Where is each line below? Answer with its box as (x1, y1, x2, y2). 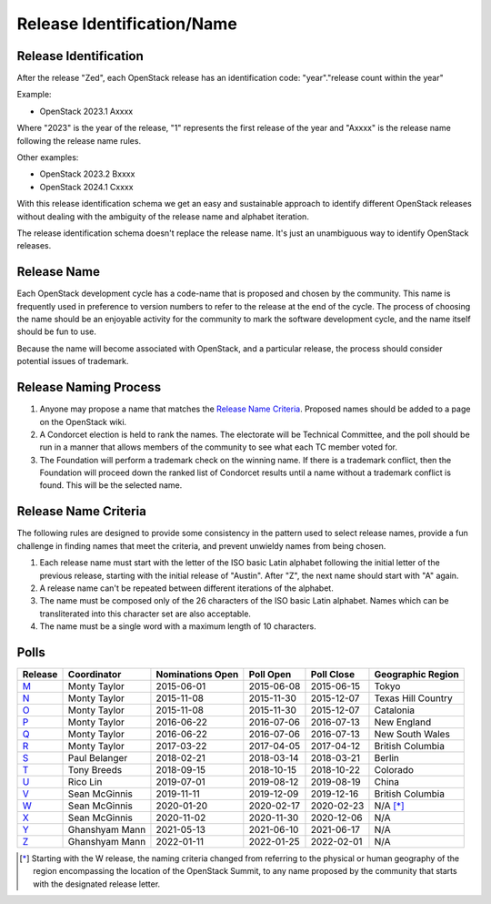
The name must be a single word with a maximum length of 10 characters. (39, 621, 317, 632)
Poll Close (310, 668, 355, 681)
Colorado (374, 764, 414, 777)
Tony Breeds (67, 764, 123, 777)
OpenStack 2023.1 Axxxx (39, 106, 134, 117)
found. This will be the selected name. (39, 480, 183, 491)
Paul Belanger (67, 752, 128, 765)
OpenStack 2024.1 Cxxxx (39, 181, 134, 192)
